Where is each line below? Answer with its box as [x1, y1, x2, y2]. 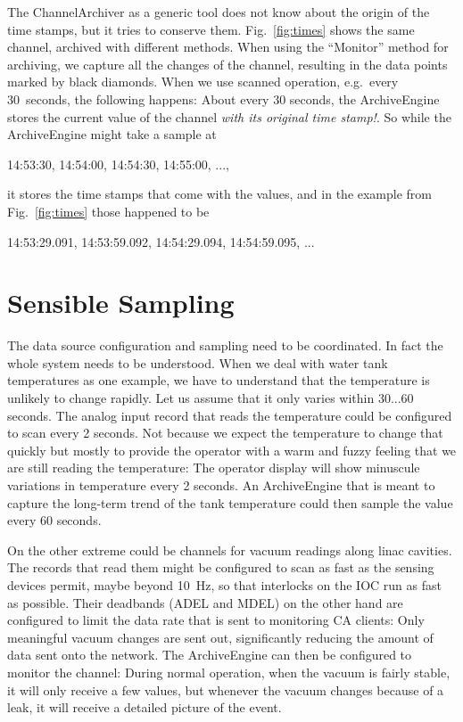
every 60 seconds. [7, 511, 102, 529]
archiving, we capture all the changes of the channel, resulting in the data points [7, 54, 448, 73]
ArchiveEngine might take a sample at [7, 125, 217, 144]
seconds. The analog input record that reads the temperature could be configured [7, 406, 452, 424]
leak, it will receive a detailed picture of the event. [7, 698, 282, 717]
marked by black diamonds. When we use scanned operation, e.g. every [7, 72, 399, 91]
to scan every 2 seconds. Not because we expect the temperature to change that [7, 423, 443, 442]
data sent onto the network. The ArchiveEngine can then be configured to [7, 645, 412, 664]
